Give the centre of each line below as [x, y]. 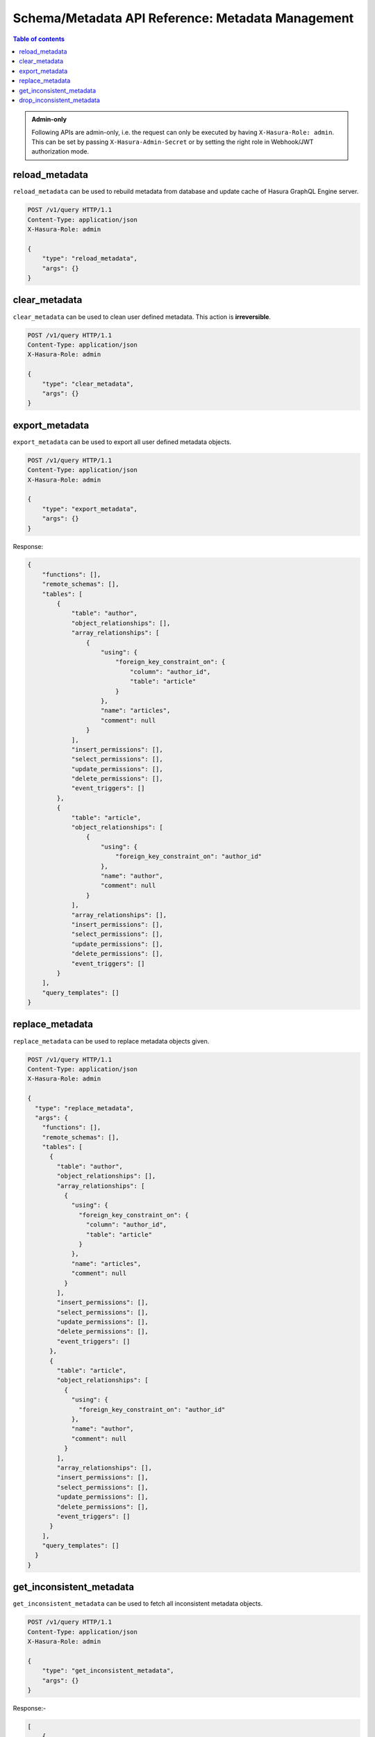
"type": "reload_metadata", [90, 258]
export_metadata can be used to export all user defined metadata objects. [122, 442]
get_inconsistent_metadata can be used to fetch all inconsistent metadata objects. [138, 1604]
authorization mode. [60, 151]
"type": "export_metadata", [90, 509]
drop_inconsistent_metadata [60, 100]
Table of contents [39, 39]
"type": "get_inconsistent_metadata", [108, 1671]
